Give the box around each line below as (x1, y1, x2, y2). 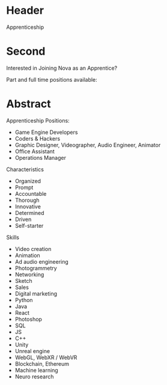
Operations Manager (14, 154, 66, 161)
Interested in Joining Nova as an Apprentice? (6, 64, 118, 71)
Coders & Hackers (14, 135, 61, 142)
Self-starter (14, 222, 44, 229)
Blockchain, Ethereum (14, 360, 70, 367)
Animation (14, 252, 40, 259)
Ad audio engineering (14, 258, 69, 265)
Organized (14, 177, 41, 184)
